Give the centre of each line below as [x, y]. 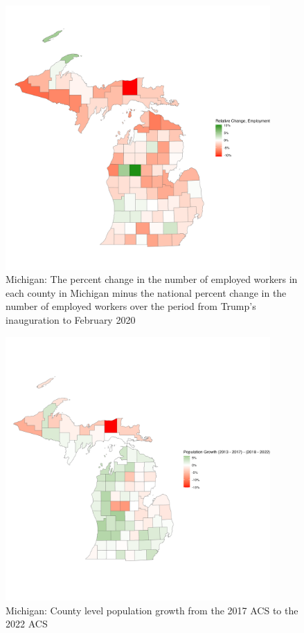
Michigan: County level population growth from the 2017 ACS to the [152, 610]
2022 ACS [27, 624]
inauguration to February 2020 [71, 319]
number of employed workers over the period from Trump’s [131, 306]
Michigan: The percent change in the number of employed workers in [152, 279]
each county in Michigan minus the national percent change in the [146, 292]
